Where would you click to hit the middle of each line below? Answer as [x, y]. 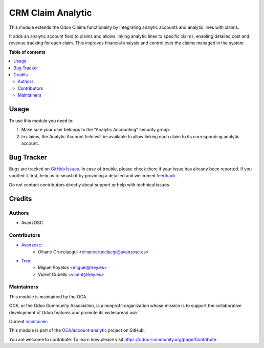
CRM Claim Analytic [51, 13]
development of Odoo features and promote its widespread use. [74, 312]
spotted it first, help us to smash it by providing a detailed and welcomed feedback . [93, 176]
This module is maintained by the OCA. [48, 297]
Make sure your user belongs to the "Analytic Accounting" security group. [96, 130]
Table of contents [27, 52]
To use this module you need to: [41, 121]
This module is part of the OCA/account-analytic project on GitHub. [77, 330]
